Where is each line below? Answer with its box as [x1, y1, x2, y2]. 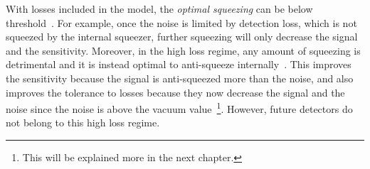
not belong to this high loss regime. [6, 115, 160, 130]
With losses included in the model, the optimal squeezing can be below [6, 1, 313, 16]
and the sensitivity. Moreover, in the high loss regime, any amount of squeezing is [6, 43, 361, 58]
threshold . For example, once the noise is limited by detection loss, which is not [6, 15, 357, 30]
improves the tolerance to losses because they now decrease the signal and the [6, 84, 345, 99]
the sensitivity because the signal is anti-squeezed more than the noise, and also [6, 70, 354, 85]
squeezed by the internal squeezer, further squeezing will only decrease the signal [6, 29, 358, 44]
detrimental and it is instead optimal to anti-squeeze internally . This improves [6, 57, 351, 72]
